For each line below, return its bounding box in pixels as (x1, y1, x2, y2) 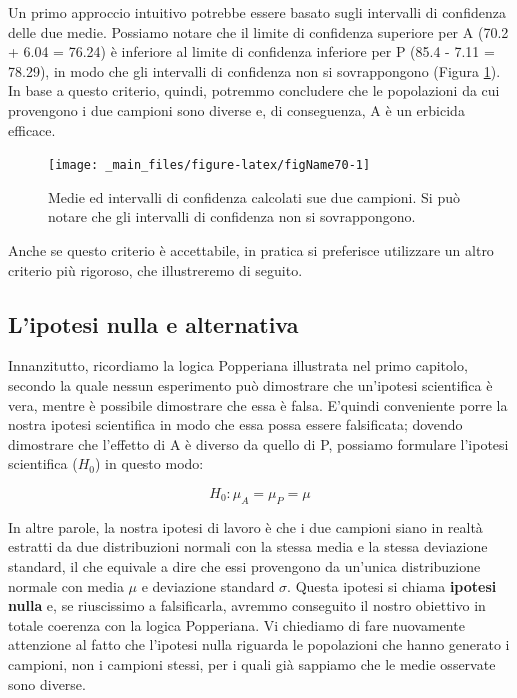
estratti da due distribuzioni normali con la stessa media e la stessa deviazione (8, 536, 488, 557)
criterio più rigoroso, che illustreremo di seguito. (8, 259, 303, 280)
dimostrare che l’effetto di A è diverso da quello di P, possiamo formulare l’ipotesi (8, 433, 509, 454)
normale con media (8, 575, 124, 596)
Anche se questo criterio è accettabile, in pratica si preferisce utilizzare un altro (8, 240, 494, 260)
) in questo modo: (95, 453, 204, 474)
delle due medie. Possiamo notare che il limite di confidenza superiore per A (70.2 (8, 21, 509, 42)
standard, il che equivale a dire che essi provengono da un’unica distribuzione (8, 555, 481, 576)
